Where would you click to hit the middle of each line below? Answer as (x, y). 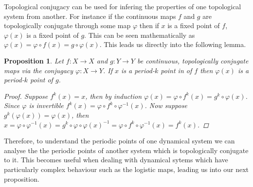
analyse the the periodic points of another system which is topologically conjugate (126, 150)
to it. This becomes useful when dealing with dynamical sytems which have (116, 160)
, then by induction (114, 96)
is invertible (46, 105)
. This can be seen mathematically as (140, 35)
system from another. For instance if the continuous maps (90, 16)
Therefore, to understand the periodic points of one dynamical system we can (119, 141)
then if (149, 25)
